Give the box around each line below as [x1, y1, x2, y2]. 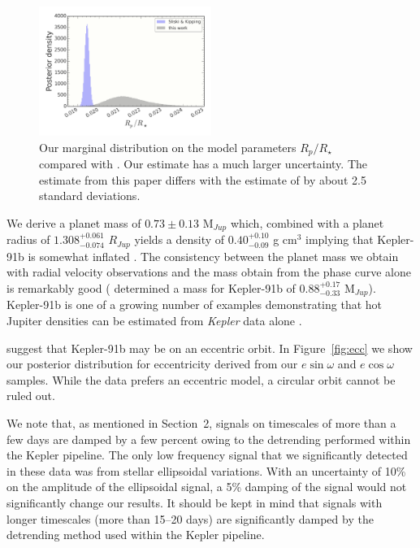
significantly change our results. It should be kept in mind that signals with [6, 494, 383, 511]
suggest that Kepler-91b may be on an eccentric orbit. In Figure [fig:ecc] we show [6, 339, 413, 356]
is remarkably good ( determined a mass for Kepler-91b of [6, 279, 296, 296]
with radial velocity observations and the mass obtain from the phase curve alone [6, 263, 411, 281]
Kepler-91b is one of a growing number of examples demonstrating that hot [6, 296, 382, 313]
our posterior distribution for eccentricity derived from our [6, 355, 298, 372]
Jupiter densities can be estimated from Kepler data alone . [6, 311, 302, 328]
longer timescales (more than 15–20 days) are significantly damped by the [6, 510, 374, 527]
